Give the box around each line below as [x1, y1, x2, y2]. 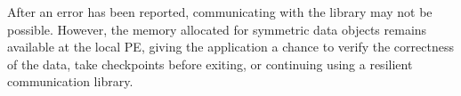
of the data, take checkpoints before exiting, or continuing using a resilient [7, 54, 413, 73]
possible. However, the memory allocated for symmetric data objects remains [7, 20, 427, 38]
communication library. [7, 72, 133, 91]
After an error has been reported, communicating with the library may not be [7, 3, 433, 20]
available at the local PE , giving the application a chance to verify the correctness [7, 37, 454, 56]
